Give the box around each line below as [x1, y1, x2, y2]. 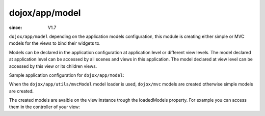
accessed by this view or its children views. [9, 63, 97, 69]
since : [9, 25, 22, 30]
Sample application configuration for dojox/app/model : [9, 72, 125, 78]
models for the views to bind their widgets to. [9, 40, 101, 46]
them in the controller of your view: [9, 104, 80, 110]
